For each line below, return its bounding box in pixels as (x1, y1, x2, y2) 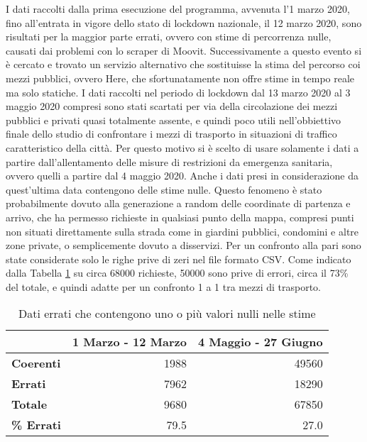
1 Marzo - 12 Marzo (72, 333, 187, 350)
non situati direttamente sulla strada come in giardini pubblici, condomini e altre (6, 223, 359, 238)
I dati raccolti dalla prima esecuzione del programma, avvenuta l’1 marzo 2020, (6, 1, 350, 16)
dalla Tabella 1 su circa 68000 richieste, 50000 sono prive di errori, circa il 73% (6, 265, 349, 280)
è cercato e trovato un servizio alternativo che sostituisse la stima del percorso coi (6, 57, 361, 72)
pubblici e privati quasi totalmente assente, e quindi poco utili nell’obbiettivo (6, 112, 341, 127)
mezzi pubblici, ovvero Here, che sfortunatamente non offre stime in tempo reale (6, 70, 355, 85)
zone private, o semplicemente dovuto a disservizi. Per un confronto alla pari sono (6, 238, 361, 253)
